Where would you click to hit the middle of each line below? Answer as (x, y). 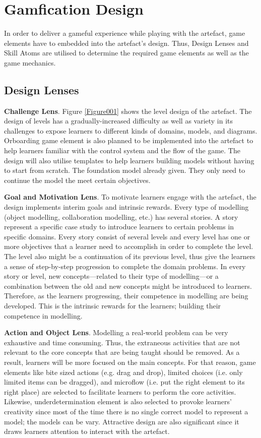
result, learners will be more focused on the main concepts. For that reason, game (130, 362)
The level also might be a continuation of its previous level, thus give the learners (130, 256)
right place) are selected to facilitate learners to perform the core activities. (120, 391)
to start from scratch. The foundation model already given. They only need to (125, 170)
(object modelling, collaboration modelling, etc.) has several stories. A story (121, 216)
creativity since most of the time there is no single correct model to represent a (126, 411)
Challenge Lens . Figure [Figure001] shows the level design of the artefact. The (128, 111)
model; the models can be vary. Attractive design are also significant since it (122, 421)
